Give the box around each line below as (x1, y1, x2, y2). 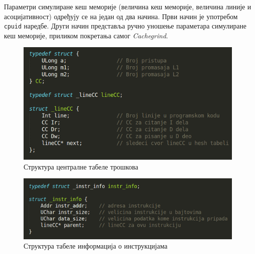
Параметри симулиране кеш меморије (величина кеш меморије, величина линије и (4, 1, 251, 11)
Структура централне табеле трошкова (24, 161, 139, 171)
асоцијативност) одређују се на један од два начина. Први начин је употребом (4, 11, 238, 21)
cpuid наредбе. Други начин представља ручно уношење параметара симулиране (4, 21, 247, 31)
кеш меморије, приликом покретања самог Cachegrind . (4, 30, 168, 40)
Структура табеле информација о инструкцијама (24, 241, 168, 251)
